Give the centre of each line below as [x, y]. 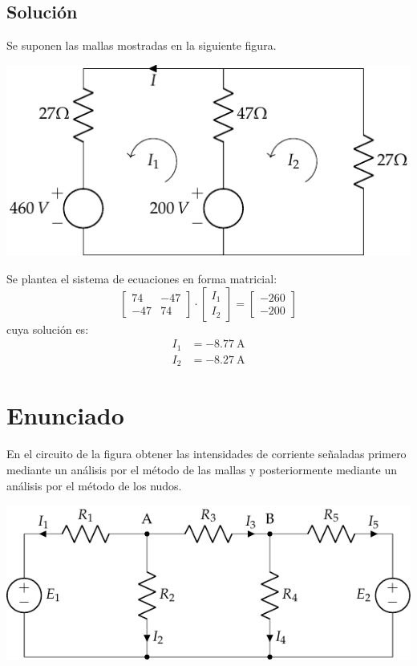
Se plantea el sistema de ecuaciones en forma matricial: [142, 279]
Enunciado [65, 415]
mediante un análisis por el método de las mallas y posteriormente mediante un [202, 469]
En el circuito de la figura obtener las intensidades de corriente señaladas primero [206, 454]
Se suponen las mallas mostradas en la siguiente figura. [142, 45]
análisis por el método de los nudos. [94, 485]
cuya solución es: [48, 329]
